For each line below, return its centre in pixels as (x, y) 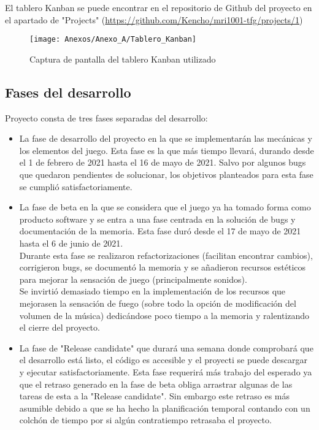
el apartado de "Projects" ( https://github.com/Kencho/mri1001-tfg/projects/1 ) (154, 19)
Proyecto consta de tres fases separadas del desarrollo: (106, 117)
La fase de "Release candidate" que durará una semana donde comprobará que (166, 347)
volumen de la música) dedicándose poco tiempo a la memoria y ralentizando (164, 315)
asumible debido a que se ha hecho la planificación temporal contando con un (165, 408)
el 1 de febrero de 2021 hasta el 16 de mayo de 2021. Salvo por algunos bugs (163, 162)
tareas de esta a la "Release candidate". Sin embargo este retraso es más (154, 396)
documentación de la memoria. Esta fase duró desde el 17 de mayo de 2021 (160, 231)
